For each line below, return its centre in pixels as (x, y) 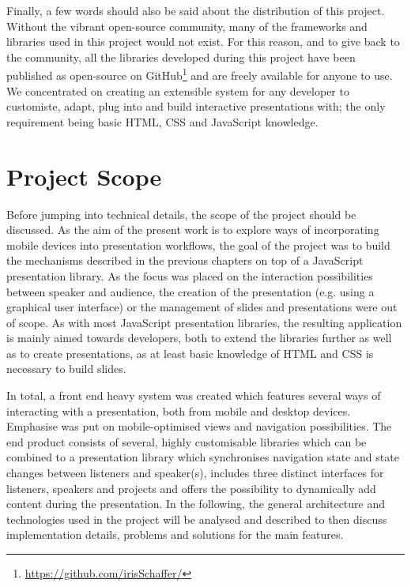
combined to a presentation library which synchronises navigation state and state (203, 457)
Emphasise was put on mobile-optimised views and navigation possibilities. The (199, 426)
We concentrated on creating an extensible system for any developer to (178, 90)
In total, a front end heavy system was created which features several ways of (194, 395)
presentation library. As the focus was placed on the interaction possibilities (190, 275)
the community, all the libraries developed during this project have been (181, 56)
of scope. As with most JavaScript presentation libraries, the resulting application (204, 322)
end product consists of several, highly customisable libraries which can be (187, 441)
